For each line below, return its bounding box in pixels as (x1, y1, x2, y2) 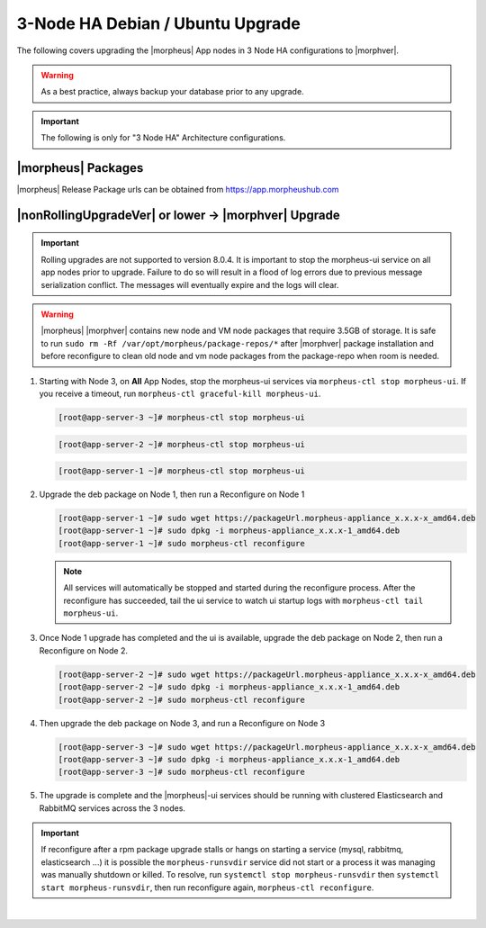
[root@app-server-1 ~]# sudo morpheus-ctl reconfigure (58, 538, 305, 548)
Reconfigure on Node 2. (39, 644, 128, 656)
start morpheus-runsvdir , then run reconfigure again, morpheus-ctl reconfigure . (40, 882, 374, 893)
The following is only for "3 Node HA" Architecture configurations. (40, 132, 286, 143)
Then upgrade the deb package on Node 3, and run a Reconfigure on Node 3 (39, 717, 326, 728)
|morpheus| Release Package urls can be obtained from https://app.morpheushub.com (16, 185, 339, 195)
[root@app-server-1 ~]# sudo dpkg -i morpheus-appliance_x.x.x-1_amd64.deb (58, 526, 400, 536)
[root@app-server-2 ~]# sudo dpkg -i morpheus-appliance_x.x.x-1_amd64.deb (58, 682, 400, 692)
